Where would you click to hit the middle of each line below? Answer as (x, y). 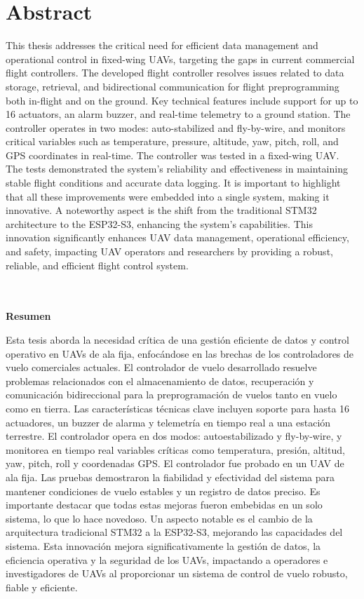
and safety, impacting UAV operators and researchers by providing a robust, (169, 251)
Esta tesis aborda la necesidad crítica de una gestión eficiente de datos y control (177, 339)
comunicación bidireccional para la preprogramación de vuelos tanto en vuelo (171, 395)
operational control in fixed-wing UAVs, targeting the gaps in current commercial (180, 59)
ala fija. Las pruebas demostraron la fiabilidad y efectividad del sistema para (170, 477)
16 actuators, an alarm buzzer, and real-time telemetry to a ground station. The (178, 114)
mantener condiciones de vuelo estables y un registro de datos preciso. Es (163, 491)
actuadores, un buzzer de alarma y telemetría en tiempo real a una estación (168, 422)
